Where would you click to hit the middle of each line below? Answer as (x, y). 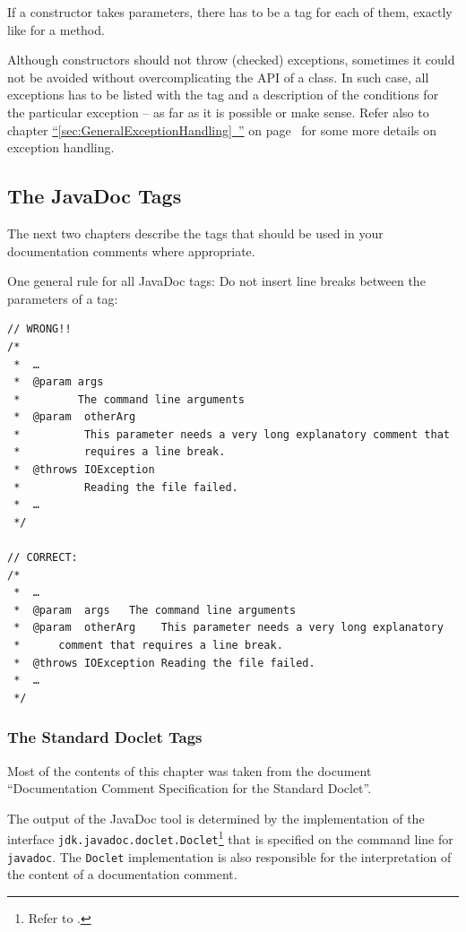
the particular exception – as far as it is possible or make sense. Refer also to (218, 112)
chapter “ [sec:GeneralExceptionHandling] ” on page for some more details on (222, 129)
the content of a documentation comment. (122, 874)
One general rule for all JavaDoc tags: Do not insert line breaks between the (216, 281)
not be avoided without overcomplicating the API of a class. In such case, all (218, 77)
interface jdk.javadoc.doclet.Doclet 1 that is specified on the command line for (230, 838)
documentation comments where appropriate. (131, 250)
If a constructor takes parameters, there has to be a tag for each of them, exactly (230, 12)
